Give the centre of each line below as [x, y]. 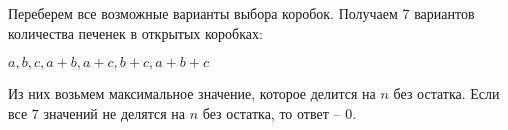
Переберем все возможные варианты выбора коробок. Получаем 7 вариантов [241, 13]
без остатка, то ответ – [271, 112]
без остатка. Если [446, 93]
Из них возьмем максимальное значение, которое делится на [192, 93]
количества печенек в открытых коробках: [135, 32]
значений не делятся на [114, 112]
